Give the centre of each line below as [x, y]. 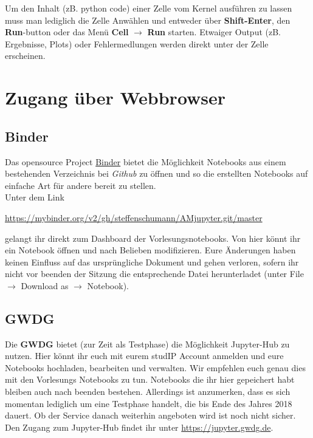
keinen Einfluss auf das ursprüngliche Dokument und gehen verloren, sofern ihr [152, 262]
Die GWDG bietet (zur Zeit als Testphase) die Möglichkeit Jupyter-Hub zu [147, 344]
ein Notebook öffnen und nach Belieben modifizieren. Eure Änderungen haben [150, 250]
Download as [45, 285]
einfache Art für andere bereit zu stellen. [81, 185]
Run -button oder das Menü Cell [67, 32]
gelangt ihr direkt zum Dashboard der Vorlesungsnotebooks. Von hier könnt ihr [153, 238]
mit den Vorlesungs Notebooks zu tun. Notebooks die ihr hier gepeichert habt [150, 379]
